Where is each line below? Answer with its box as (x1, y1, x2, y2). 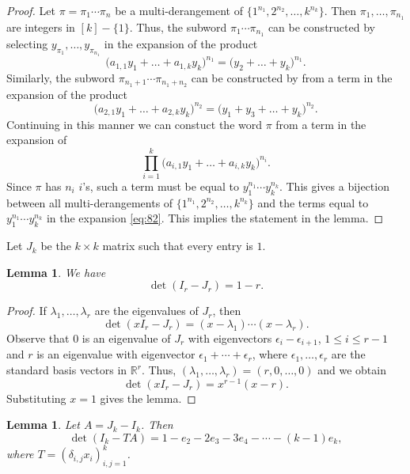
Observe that (6, 329, 70, 346)
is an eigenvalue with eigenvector (36, 346, 196, 362)
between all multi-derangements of (6, 194, 173, 210)
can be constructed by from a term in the (191, 69, 393, 85)
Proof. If (6, 302, 47, 319)
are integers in (6, 18, 75, 35)
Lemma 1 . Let (6, 416, 80, 433)
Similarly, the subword (6, 69, 116, 85)
